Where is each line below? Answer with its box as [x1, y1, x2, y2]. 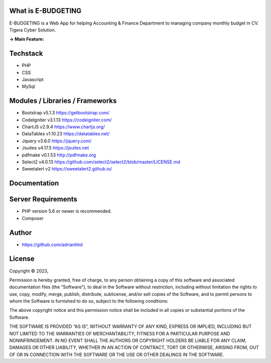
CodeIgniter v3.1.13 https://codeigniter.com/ [22, 117, 112, 123]
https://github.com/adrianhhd [22, 241, 83, 248]
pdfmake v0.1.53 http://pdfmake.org [22, 152, 96, 158]
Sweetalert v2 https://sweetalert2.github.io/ [22, 166, 112, 172]
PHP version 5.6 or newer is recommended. [22, 208, 112, 214]
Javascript [22, 76, 44, 82]
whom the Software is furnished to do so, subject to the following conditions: [9, 298, 169, 304]
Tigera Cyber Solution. [9, 27, 56, 33]
